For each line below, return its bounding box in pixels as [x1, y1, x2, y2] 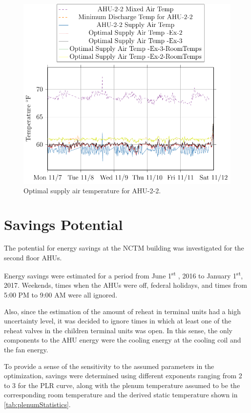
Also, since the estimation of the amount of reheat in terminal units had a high [4, 306, 241, 316]
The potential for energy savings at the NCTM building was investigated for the [4, 242, 244, 252]
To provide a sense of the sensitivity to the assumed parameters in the [4, 361, 214, 371]
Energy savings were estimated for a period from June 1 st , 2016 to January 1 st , [4, 269, 243, 280]
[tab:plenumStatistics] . [4, 399, 71, 409]
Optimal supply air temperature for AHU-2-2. [23, 185, 161, 196]
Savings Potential [4, 214, 123, 234]
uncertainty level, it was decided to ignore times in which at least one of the [4, 316, 231, 326]
